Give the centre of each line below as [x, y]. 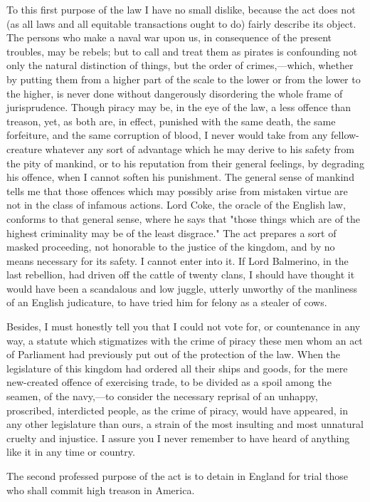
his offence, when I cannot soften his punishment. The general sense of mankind [180, 177]
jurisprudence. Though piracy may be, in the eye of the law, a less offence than [179, 107]
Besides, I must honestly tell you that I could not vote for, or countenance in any [184, 326]
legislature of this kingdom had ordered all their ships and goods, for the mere [177, 368]
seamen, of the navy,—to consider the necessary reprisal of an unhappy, [162, 396]
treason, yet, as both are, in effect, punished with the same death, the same [171, 121]
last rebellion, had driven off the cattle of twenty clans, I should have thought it [181, 274]
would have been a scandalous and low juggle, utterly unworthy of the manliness [182, 288]
